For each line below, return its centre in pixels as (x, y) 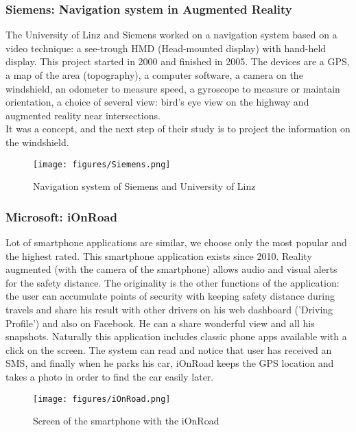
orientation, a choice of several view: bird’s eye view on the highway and (157, 102)
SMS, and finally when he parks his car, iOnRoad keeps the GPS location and (170, 363)
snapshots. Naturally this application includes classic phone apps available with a (176, 336)
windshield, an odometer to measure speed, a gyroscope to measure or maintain (173, 88)
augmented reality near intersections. (83, 115)
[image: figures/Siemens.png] (102, 164)
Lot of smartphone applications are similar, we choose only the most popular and (176, 242)
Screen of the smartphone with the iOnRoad (126, 421)
